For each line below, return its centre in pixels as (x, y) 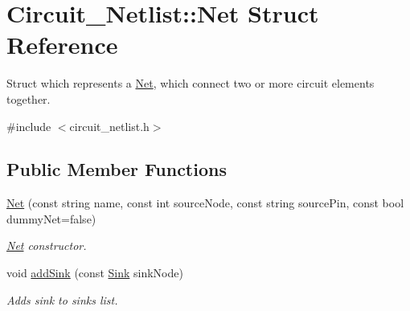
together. (29, 98)
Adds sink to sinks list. (62, 299)
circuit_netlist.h (109, 126)
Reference (62, 45)
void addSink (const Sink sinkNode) (95, 273)
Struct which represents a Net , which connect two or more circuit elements (191, 83)
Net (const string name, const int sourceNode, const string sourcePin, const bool (205, 203)
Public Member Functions (117, 169)
